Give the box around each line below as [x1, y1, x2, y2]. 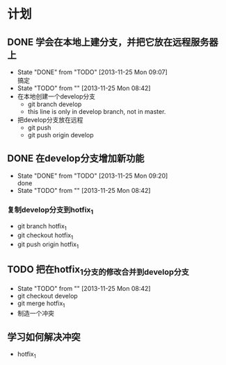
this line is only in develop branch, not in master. [27, 108, 166, 115]
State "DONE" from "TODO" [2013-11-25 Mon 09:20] [17, 171, 168, 180]
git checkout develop [17, 291, 78, 300]
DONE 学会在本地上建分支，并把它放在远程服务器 [7, 36, 219, 48]
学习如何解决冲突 [7, 331, 81, 343]
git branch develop [27, 100, 82, 108]
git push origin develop [27, 131, 94, 139]
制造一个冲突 [17, 309, 54, 317]
